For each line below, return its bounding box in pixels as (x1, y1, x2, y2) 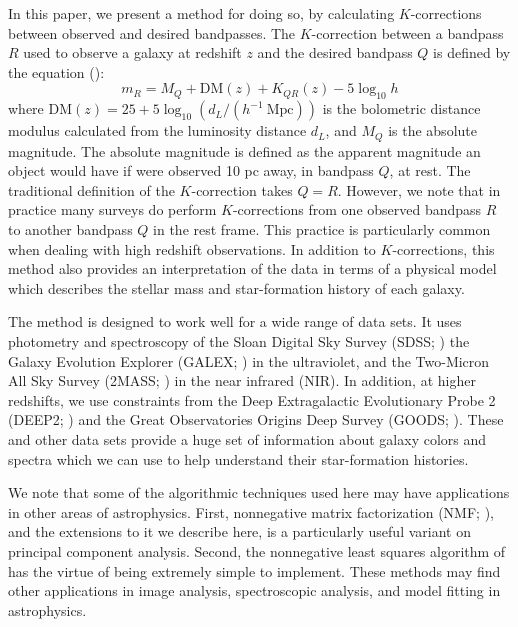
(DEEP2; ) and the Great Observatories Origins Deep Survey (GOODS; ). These (8, 409, 504, 430)
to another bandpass (8, 219, 133, 239)
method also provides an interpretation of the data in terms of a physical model (8, 258, 497, 279)
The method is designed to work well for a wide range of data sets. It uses (8, 311, 462, 332)
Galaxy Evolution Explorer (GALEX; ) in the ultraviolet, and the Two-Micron (8, 350, 490, 371)
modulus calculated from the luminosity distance (8, 120, 307, 141)
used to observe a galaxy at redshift (23, 42, 242, 63)
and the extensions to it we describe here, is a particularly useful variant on (8, 521, 471, 542)
